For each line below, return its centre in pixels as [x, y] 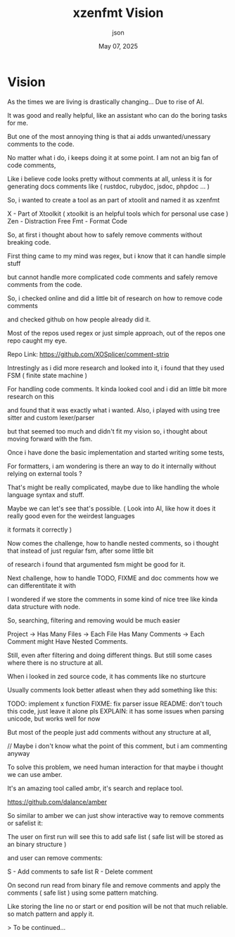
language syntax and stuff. [46, 494]
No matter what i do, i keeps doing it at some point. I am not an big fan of [113, 157]
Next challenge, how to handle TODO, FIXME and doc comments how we [113, 578]
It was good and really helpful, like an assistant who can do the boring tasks [117, 115]
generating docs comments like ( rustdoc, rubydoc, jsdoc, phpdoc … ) [108, 186]
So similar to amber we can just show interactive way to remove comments [116, 815]
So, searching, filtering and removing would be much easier [94, 620]
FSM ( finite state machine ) [47, 375]
